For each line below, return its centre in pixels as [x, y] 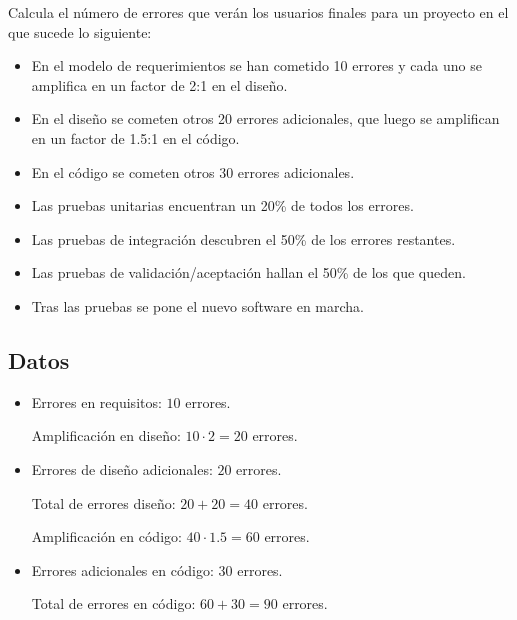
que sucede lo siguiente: [80, 31]
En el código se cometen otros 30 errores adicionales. [193, 171]
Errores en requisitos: [96, 401]
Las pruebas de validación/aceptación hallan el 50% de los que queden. [248, 272]
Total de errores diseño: [103, 502]
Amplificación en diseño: [106, 435]
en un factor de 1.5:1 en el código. [135, 137]
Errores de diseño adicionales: [122, 468]
